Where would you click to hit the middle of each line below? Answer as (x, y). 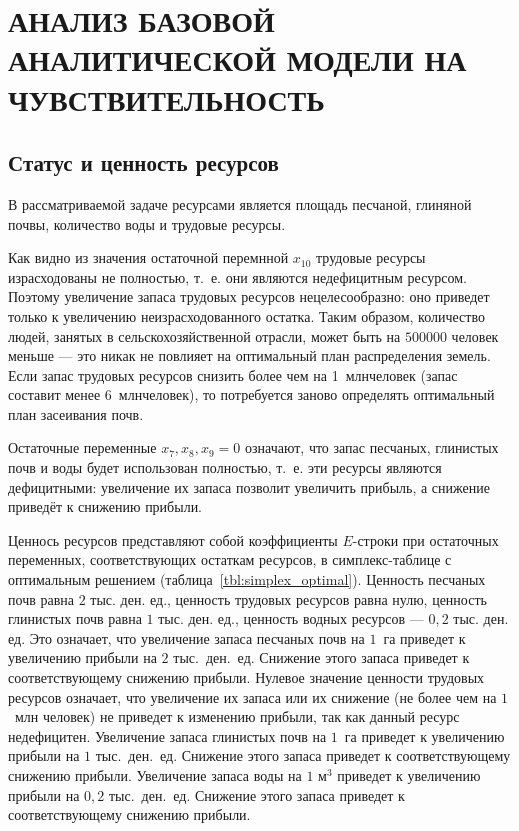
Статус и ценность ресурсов (143, 162)
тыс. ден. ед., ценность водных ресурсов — (291, 618)
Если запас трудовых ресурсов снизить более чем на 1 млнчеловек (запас (233, 374)
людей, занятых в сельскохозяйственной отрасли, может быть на (204, 335)
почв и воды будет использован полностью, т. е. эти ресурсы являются (225, 467)
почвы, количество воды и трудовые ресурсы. (147, 223)
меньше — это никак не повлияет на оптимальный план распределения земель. (249, 355)
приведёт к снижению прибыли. (105, 506)
